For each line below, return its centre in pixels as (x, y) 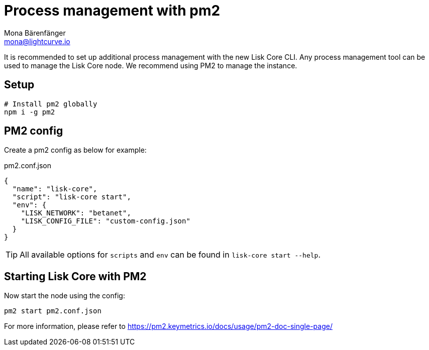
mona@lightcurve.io (37, 41)
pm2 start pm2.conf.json (53, 311)
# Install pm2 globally (51, 104)
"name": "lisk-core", (55, 189)
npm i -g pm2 (30, 112)
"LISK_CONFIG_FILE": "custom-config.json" (105, 221)
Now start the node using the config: (65, 296)
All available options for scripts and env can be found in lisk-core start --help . (170, 255)
